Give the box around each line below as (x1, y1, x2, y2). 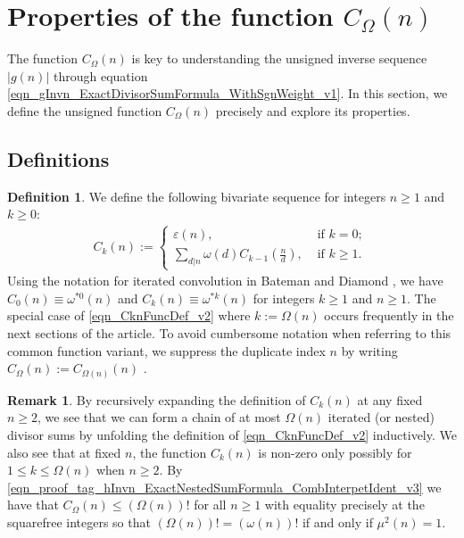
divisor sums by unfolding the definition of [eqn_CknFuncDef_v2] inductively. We (7, 425, 457, 443)
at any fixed (357, 390, 423, 409)
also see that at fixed (7, 443, 121, 461)
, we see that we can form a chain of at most (37, 408, 281, 426)
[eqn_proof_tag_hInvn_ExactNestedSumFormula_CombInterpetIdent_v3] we (7, 477, 442, 496)
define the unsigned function (7, 101, 162, 120)
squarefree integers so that (7, 512, 151, 531)
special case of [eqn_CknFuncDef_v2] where (7, 306, 251, 325)
